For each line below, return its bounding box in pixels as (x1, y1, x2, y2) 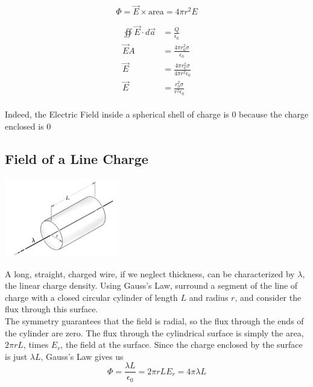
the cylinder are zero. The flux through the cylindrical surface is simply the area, (5, 326, 304, 339)
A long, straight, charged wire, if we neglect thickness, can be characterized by (5, 267, 295, 280)
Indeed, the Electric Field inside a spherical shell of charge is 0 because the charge (5, 108, 309, 121)
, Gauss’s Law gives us (40, 350, 124, 362)
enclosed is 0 (5, 119, 51, 132)
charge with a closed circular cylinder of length (5, 291, 178, 303)
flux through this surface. (5, 303, 98, 315)
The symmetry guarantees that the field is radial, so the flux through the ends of (5, 314, 304, 327)
